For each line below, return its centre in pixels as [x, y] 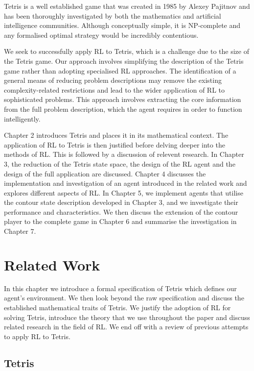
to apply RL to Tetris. [37, 336]
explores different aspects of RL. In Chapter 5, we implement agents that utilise [124, 192]
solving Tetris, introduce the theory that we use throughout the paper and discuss [127, 317]
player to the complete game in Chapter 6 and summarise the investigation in [120, 221]
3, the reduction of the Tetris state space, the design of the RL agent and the [120, 163]
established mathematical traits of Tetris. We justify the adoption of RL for [117, 307]
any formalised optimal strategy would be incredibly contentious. [101, 35]
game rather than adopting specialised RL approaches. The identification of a [120, 70]
